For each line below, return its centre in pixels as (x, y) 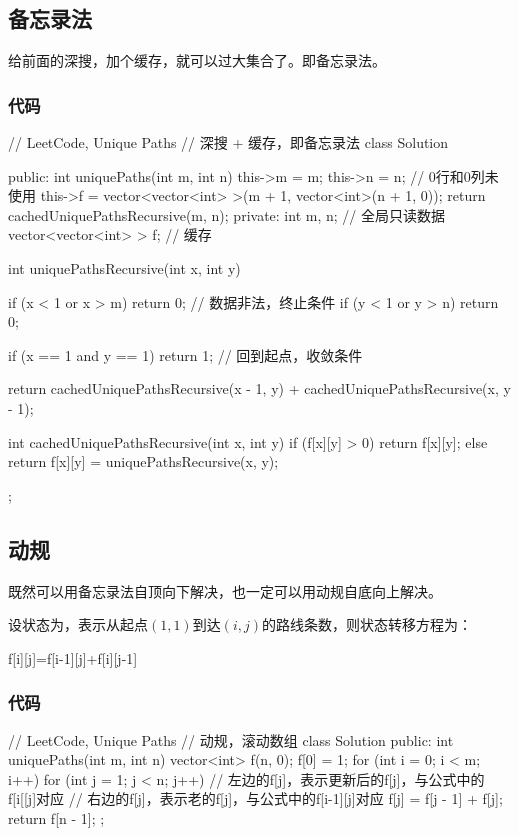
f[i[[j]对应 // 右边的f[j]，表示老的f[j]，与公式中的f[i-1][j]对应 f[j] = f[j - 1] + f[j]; (255, 798)
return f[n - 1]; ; (56, 817)
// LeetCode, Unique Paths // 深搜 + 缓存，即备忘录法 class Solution (228, 142)
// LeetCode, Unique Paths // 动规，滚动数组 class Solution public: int (231, 739)
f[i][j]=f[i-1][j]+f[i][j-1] (73, 657)
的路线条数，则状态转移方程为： (367, 624)
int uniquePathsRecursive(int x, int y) (124, 267)
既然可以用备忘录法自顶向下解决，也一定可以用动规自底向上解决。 (225, 590)
